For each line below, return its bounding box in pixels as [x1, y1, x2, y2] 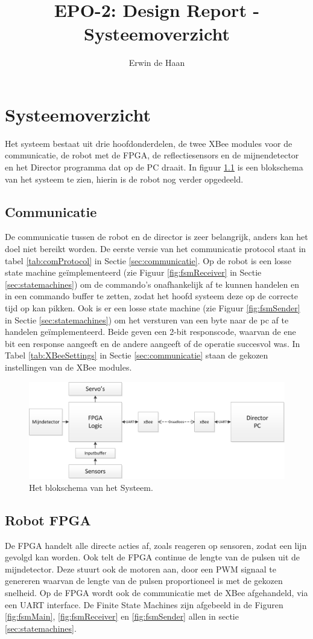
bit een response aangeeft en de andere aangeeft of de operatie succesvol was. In [5, 337, 300, 349]
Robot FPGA [5, 510, 91, 529]
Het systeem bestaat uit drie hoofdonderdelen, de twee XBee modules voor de [5, 137, 292, 149]
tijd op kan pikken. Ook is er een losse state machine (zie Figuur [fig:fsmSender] [5, 301, 300, 314]
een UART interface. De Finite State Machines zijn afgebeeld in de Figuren [5, 598, 283, 611]
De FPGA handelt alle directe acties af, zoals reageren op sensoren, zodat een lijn [5, 539, 307, 551]
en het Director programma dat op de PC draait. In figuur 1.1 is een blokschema [5, 161, 303, 174]
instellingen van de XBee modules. [5, 360, 132, 373]
